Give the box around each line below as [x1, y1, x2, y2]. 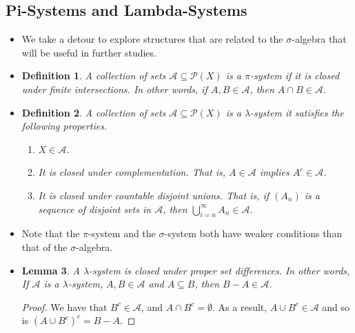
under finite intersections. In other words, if [21, 81, 207, 96]
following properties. [21, 119, 108, 133]
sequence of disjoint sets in [38, 201, 152, 216]
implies [259, 165, 290, 179]
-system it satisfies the [250, 105, 344, 119]
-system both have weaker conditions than [164, 226, 343, 241]
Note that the [21, 226, 80, 241]
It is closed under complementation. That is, [38, 165, 226, 179]
